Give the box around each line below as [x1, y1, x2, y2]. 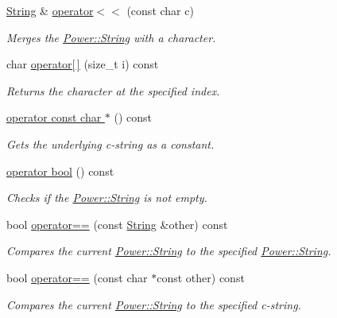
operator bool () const [6, 162, 114, 179]
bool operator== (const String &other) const [6, 215, 228, 232]
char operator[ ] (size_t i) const [6, 56, 159, 72]
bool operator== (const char [6, 269, 148, 285]
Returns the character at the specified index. [6, 82, 220, 99]
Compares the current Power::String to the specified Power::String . [6, 242, 331, 259]
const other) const [157, 269, 245, 285]
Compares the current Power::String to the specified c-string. [6, 296, 301, 312]
